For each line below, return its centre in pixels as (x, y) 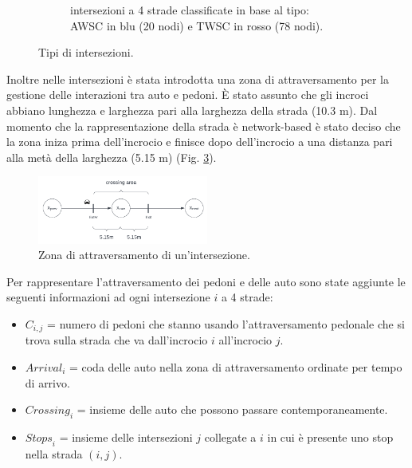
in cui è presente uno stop (330, 437)
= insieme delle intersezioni (126, 437)
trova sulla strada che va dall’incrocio (116, 340)
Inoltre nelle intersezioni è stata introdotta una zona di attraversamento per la (198, 79)
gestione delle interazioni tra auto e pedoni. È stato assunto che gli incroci (188, 94)
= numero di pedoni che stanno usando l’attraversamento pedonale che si (226, 323)
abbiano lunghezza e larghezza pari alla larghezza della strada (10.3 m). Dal (192, 110)
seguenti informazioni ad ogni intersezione (108, 297)
